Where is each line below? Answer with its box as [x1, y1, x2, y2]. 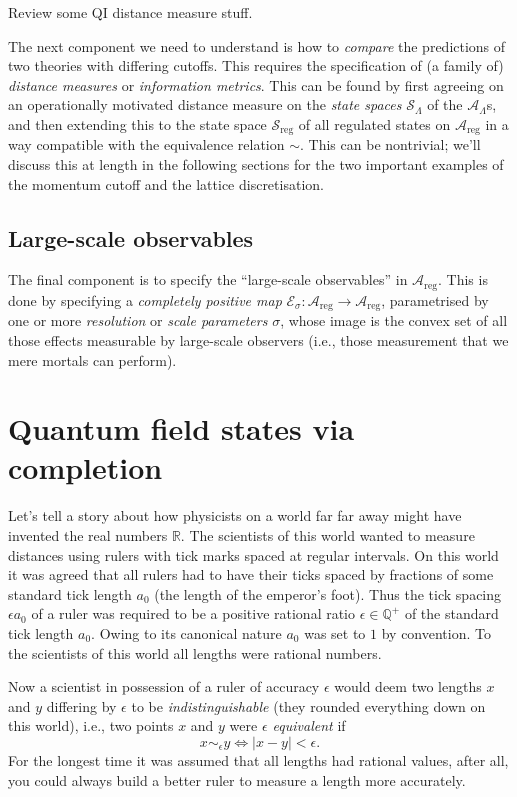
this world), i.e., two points [8, 715, 174, 736]
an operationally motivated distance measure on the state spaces [8, 94, 402, 115]
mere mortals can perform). [8, 349, 177, 370]
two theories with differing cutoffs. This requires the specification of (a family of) [8, 55, 504, 76]
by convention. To [381, 622, 491, 643]
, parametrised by [381, 289, 489, 310]
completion [8, 447, 163, 488]
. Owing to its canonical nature [91, 622, 282, 643]
